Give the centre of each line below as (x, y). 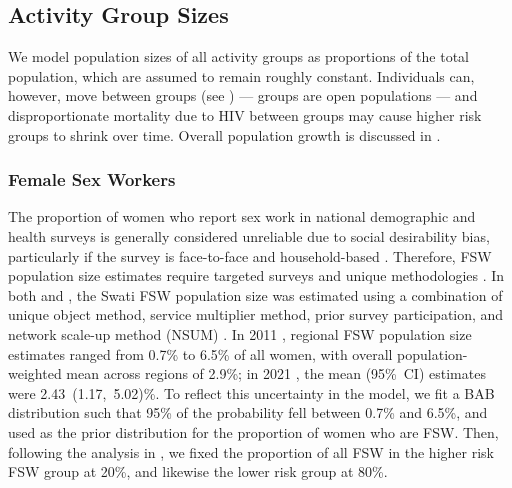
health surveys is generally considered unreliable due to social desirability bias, (249, 235)
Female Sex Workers (92, 179)
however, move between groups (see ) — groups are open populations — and (243, 95)
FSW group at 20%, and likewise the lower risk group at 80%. (198, 471)
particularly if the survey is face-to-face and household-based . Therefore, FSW (250, 255)
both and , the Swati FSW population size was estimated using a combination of (255, 294)
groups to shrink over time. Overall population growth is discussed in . (224, 134)
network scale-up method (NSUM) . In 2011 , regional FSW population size (240, 333)
